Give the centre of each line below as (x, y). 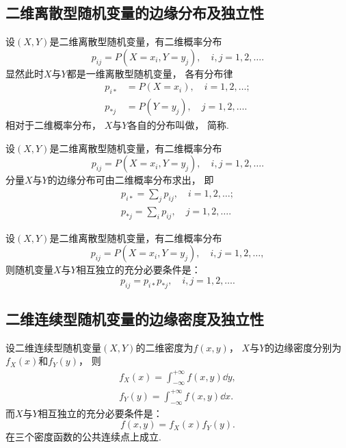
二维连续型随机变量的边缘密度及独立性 (135, 319)
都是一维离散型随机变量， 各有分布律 (150, 73)
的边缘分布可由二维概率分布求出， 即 (131, 180)
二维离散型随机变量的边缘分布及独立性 (135, 13)
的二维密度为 (164, 347)
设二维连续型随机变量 (53, 347)
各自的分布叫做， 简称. (178, 125)
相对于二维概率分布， (53, 125)
